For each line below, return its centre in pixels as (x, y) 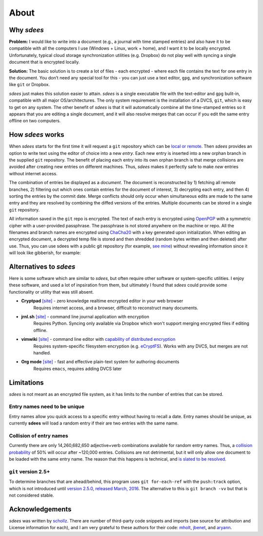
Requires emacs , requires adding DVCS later (78, 369)
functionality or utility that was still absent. (51, 292)
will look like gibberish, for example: (45, 253)
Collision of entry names (38, 436)
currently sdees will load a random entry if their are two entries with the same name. (94, 423)
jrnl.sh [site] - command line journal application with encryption (85, 316)
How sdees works (37, 135)
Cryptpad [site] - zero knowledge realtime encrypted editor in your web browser (102, 301)
